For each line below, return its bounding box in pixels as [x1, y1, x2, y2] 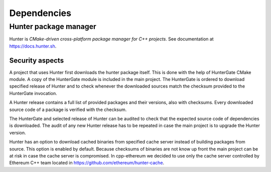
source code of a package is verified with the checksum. [9, 106, 127, 112]
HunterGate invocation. [9, 90, 57, 96]
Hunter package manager [9, 22, 96, 31]
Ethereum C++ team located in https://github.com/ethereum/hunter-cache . [9, 160, 165, 166]
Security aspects [9, 56, 64, 64]
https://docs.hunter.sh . [9, 43, 57, 49]
